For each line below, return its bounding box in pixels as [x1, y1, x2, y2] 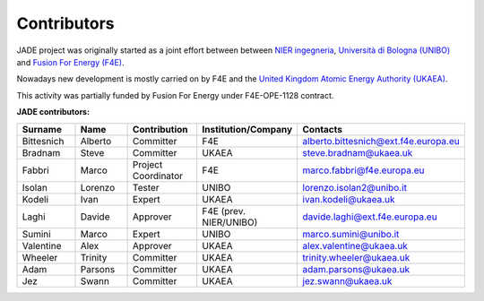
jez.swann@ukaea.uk [302, 274, 393, 287]
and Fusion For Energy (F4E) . [16, 56, 125, 67]
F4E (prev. [202, 204, 246, 217]
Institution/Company [202, 123, 293, 135]
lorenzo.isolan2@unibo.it [302, 181, 408, 193]
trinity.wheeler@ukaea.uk [302, 251, 411, 263]
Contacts [302, 123, 342, 135]
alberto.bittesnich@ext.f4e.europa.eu [302, 134, 461, 147]
